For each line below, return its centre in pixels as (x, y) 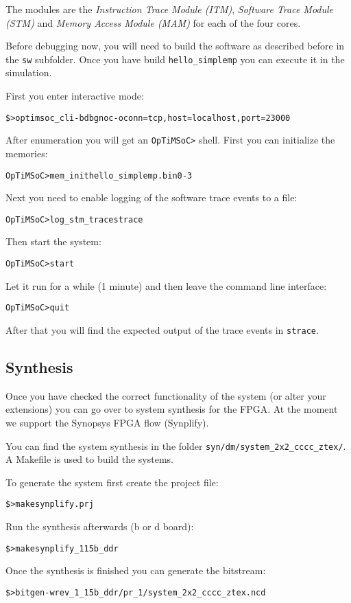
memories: (27, 153)
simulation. (29, 72)
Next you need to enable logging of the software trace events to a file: (152, 197)
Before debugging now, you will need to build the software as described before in (175, 46)
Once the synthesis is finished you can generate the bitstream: (136, 570)
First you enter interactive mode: (75, 96)
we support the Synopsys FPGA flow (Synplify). (107, 422)
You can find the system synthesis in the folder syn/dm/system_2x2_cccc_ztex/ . (176, 445)
